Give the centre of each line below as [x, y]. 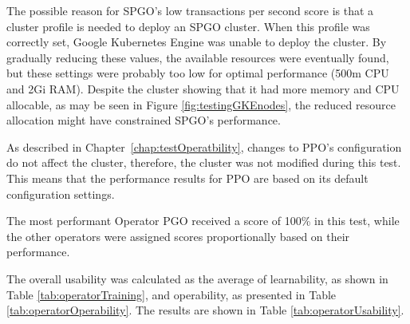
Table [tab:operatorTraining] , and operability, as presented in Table [171, 294]
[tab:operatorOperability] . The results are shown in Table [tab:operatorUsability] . [205, 310]
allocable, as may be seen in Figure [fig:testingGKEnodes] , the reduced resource [201, 104]
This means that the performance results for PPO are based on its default [187, 178]
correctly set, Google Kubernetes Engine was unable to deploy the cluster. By [197, 42]
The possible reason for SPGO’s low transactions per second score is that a [190, 10]
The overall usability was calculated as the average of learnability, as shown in [197, 278]
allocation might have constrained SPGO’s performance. [144, 120]
